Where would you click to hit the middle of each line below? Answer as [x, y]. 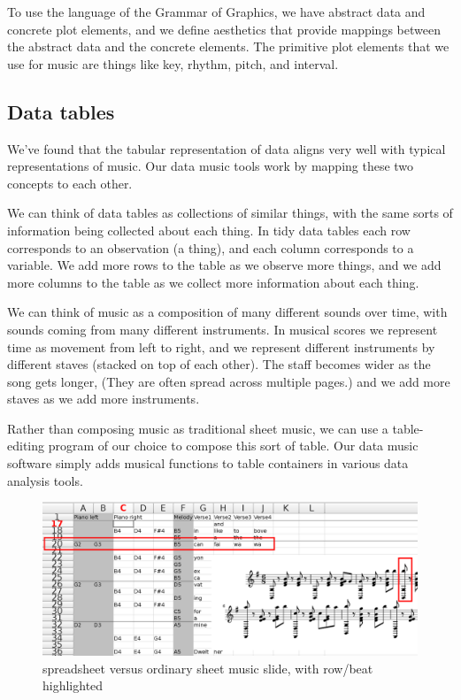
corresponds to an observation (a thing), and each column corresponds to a [211, 247]
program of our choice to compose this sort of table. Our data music [233, 446]
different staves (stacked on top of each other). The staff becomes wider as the [219, 364]
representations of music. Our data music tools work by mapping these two [211, 166]
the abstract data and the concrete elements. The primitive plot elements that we [228, 46]
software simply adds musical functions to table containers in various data [208, 463]
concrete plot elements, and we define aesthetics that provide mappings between [224, 29]
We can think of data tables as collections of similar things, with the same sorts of [230, 213]
